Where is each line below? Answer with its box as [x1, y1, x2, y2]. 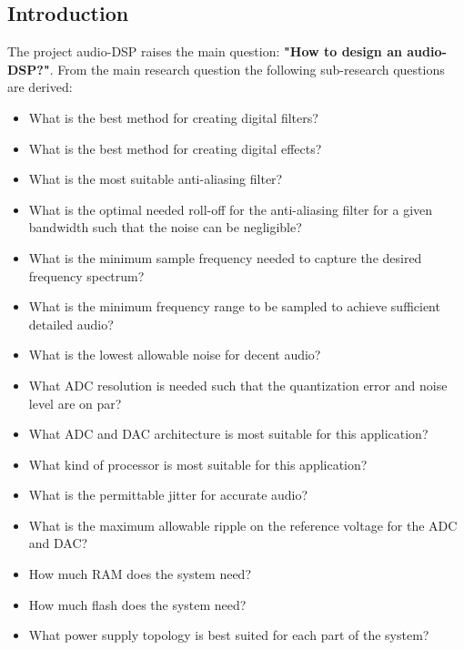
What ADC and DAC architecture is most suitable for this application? [28, 424, 429, 443]
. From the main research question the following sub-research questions [49, 59, 445, 78]
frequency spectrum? [28, 266, 145, 285]
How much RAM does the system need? [28, 564, 251, 584]
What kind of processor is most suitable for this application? [28, 454, 368, 473]
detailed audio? [28, 314, 114, 333]
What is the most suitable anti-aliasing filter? [28, 169, 283, 188]
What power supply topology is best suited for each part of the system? [28, 625, 429, 645]
